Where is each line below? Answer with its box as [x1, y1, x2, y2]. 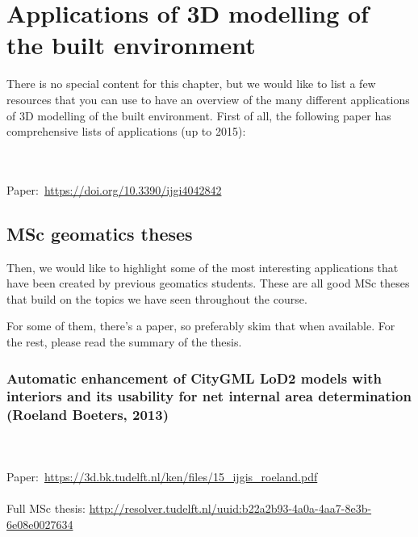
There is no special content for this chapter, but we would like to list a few [6, 75, 376, 92]
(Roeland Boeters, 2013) [6, 405, 169, 425]
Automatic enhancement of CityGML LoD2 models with [6, 367, 382, 388]
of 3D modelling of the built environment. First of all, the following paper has [6, 107, 391, 124]
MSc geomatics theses [6, 220, 193, 245]
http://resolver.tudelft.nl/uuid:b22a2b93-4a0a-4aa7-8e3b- [89, 500, 372, 517]
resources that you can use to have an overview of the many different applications [6, 90, 410, 107]
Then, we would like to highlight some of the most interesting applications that [6, 258, 399, 275]
